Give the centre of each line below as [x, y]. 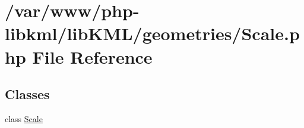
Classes [27, 94]
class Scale [24, 118]
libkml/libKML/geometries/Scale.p [152, 33]
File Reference [92, 56]
